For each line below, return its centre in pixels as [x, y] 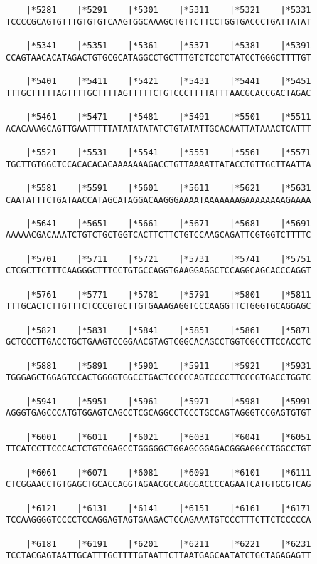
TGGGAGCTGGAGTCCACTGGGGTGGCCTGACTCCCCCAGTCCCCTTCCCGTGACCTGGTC [158, 378]
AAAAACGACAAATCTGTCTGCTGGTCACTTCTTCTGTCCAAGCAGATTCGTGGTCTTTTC [158, 235]
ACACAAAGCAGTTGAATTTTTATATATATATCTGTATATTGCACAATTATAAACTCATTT [158, 129]
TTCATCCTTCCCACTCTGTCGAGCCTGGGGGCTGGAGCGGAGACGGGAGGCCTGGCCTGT [158, 449]
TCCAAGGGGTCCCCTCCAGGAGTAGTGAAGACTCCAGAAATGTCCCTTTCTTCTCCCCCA [158, 520]
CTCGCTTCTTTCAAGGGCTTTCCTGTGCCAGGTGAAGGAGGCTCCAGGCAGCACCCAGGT [158, 271]
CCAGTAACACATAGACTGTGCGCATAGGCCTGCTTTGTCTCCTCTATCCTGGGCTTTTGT [158, 57]
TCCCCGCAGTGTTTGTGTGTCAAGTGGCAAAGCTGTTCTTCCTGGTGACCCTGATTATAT [158, 22]
